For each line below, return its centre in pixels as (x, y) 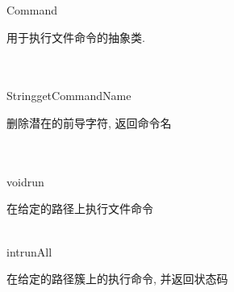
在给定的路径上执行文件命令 (80, 209)
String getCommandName (69, 96)
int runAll (29, 251)
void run (25, 181)
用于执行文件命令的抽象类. (76, 37)
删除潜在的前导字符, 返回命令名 (89, 122)
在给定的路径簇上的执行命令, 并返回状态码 (117, 279)
